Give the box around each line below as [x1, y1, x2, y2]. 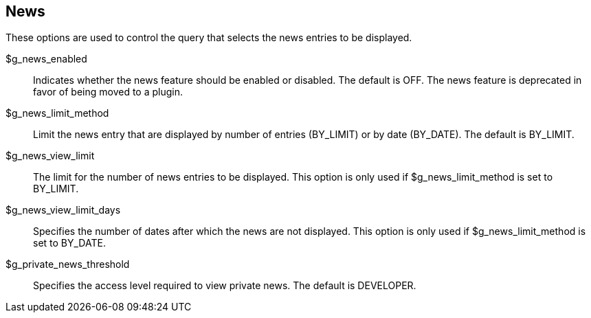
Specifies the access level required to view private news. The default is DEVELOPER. [33, 280, 416, 292]
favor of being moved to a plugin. [33, 86, 183, 98]
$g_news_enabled [5, 53, 87, 65]
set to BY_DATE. [33, 237, 106, 249]
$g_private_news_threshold [5, 258, 130, 271]
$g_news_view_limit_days [5, 204, 121, 216]
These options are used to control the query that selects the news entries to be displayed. [5, 32, 412, 44]
